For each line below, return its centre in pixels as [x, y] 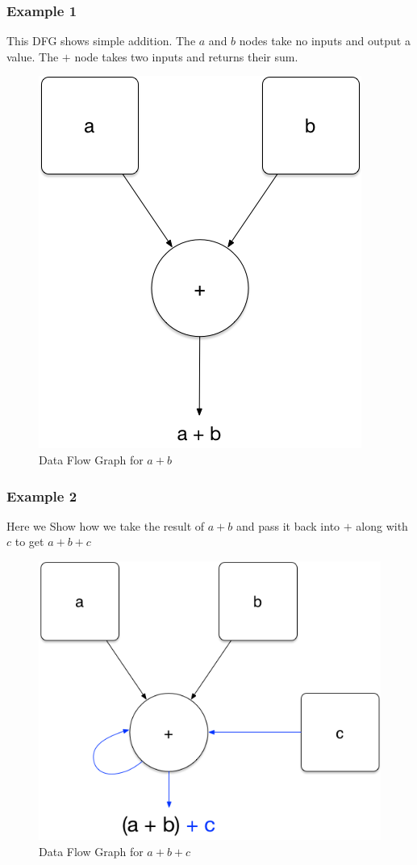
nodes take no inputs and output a [325, 41]
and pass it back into [288, 525]
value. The [33, 56]
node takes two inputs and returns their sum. [186, 56]
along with [382, 525]
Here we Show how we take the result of [106, 525]
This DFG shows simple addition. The [101, 41]
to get [29, 542]
